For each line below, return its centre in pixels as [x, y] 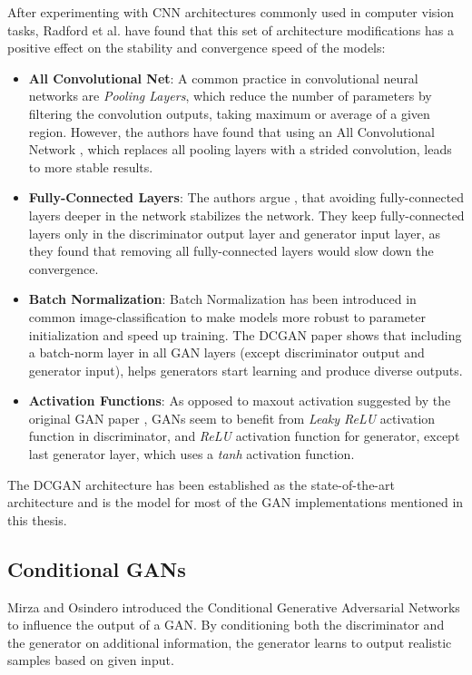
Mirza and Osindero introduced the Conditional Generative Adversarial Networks [234, 607]
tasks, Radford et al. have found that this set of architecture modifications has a [231, 29]
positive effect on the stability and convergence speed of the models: [197, 48]
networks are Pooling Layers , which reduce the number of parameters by [230, 96]
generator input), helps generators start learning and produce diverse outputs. [246, 370]
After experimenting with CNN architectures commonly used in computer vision [231, 12]
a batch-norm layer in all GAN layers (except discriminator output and [226, 352]
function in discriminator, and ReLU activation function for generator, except [244, 436]
